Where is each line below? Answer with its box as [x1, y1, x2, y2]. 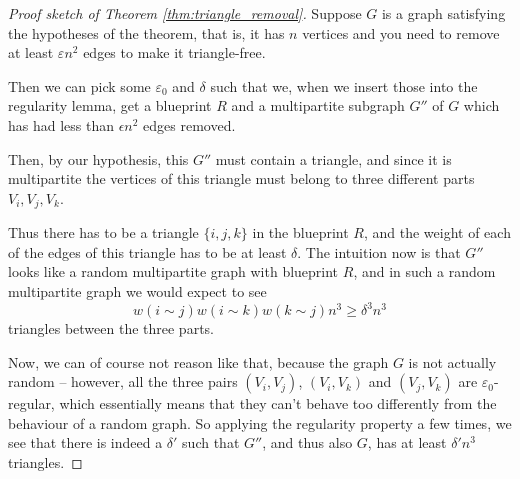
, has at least [367, 432, 447, 453]
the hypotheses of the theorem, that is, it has [8, 22, 285, 43]
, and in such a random [353, 261, 496, 282]
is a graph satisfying [381, 3, 506, 23]
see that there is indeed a [8, 432, 163, 453]
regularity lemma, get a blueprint [8, 95, 212, 116]
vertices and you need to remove [302, 22, 500, 43]
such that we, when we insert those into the [210, 75, 478, 96]
